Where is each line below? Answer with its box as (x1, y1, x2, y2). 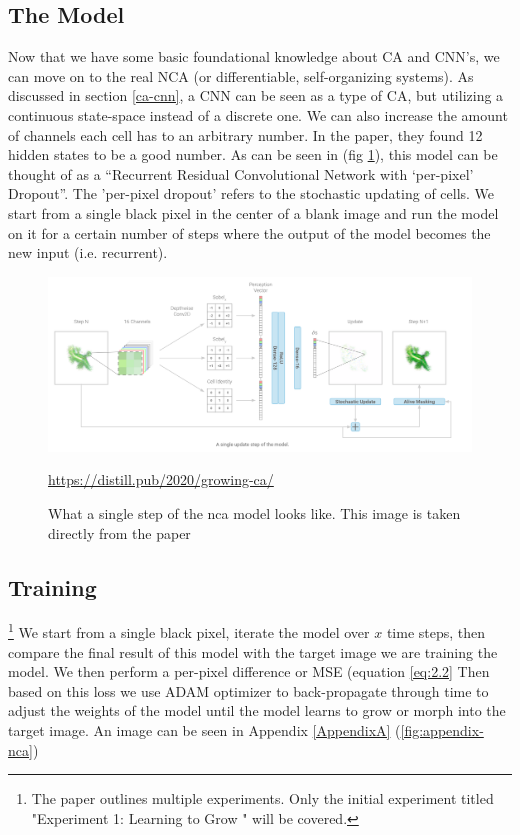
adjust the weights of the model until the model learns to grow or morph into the (8, 700, 506, 721)
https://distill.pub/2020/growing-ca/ (48, 469, 274, 490)
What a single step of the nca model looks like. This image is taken (48, 503, 461, 524)
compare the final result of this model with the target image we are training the (8, 641, 498, 662)
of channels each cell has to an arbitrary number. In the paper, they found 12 (8, 124, 483, 145)
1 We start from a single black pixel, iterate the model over (8, 619, 370, 643)
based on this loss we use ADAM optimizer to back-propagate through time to (8, 680, 489, 701)
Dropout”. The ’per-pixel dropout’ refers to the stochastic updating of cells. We (8, 183, 495, 204)
